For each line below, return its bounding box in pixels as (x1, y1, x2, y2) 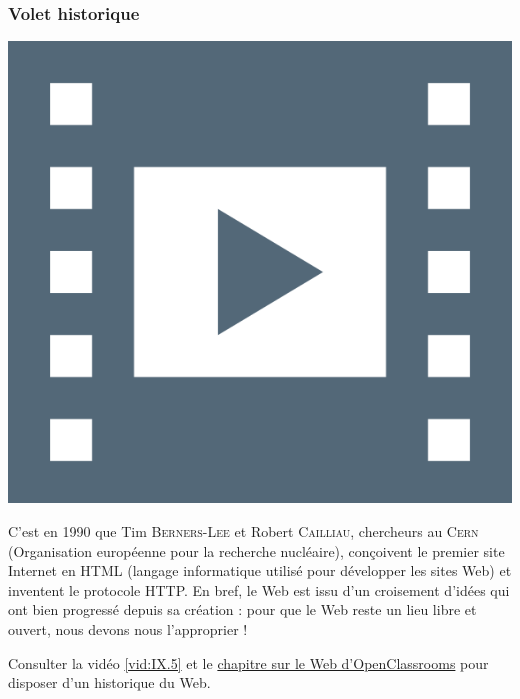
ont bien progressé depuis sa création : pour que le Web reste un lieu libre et (8, 599, 477, 620)
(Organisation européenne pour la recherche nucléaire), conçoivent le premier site (8, 540, 505, 561)
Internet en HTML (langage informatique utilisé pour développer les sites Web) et (8, 560, 512, 581)
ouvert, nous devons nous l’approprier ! (8, 618, 248, 639)
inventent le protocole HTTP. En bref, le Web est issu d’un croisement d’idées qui (8, 579, 510, 600)
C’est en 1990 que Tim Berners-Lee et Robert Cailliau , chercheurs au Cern (8, 520, 479, 541)
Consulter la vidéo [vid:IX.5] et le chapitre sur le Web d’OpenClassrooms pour (8, 652, 489, 673)
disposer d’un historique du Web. (8, 672, 211, 693)
